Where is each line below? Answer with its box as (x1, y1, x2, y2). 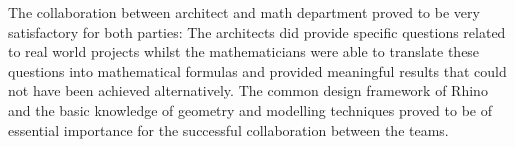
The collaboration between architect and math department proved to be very (8, 2, 480, 22)
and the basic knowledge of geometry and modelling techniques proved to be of (8, 99, 493, 120)
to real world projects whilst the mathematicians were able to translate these (8, 41, 480, 62)
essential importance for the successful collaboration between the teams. (8, 119, 449, 140)
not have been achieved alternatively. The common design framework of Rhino (8, 80, 488, 101)
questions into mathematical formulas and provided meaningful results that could (8, 60, 507, 81)
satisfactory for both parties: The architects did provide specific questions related (8, 21, 506, 42)
